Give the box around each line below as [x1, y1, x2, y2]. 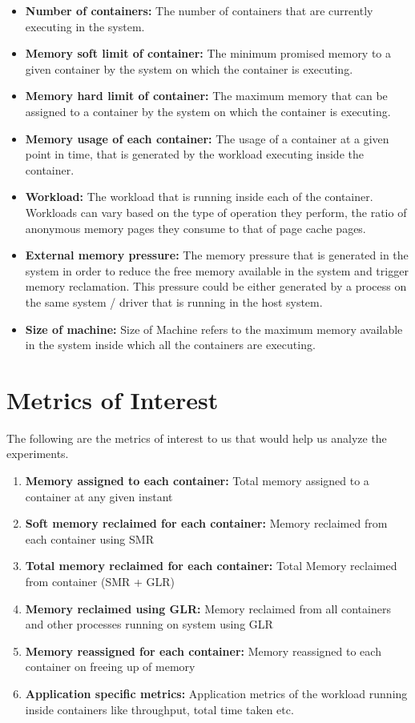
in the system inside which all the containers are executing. [25, 336, 316, 353]
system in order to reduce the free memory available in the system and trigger [25, 262, 409, 279]
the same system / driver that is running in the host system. [25, 293, 323, 310]
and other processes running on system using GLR [25, 616, 273, 633]
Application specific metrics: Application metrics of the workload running [25, 685, 408, 701]
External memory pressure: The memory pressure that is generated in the [25, 247, 409, 263]
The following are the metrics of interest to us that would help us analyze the [6, 429, 387, 446]
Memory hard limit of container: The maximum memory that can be [25, 87, 388, 104]
